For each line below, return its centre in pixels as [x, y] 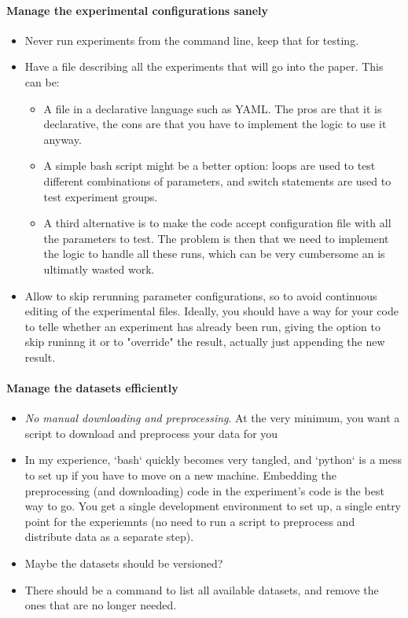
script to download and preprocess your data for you [151, 433]
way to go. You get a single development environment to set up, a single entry [213, 506]
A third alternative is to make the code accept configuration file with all [217, 223]
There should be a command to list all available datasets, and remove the [202, 589]
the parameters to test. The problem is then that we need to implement [216, 238]
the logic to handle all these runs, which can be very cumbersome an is [214, 254]
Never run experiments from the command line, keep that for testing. [192, 40]
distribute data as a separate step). [109, 537]
